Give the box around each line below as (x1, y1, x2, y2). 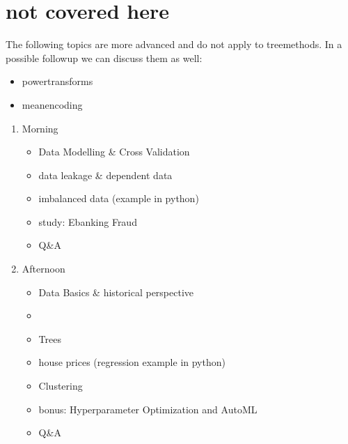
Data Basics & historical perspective (38, 284, 194, 299)
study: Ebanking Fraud (38, 214, 137, 229)
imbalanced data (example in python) (38, 191, 199, 206)
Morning (22, 121, 58, 135)
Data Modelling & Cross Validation (38, 144, 190, 159)
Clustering (38, 378, 83, 393)
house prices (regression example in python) (38, 355, 226, 369)
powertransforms (22, 74, 93, 89)
